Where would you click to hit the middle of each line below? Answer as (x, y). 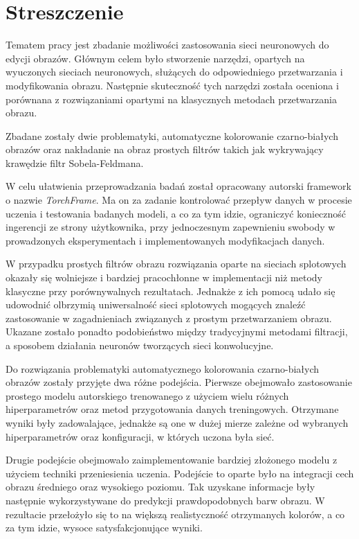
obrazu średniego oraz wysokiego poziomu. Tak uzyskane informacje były (160, 487)
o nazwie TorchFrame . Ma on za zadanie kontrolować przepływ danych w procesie (179, 200)
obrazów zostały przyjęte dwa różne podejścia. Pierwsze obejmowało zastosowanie (179, 382)
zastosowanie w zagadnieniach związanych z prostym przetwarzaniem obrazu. (169, 318)
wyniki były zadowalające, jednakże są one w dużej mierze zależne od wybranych (177, 422)
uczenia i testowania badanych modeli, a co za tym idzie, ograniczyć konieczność (176, 213)
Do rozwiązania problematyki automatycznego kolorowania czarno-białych (163, 368)
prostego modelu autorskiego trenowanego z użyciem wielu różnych (147, 395)
